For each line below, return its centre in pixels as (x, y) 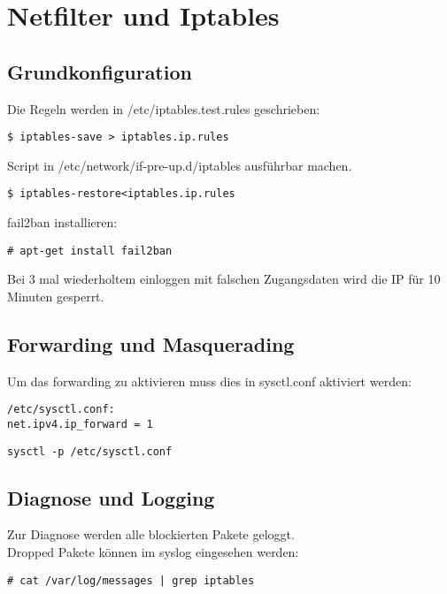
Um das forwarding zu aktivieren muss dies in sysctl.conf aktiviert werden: (209, 381)
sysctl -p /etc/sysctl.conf (90, 451)
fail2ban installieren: (62, 222)
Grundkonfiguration (100, 71)
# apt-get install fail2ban (90, 251)
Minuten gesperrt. (56, 296)
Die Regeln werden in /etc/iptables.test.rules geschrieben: (164, 108)
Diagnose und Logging (111, 497)
